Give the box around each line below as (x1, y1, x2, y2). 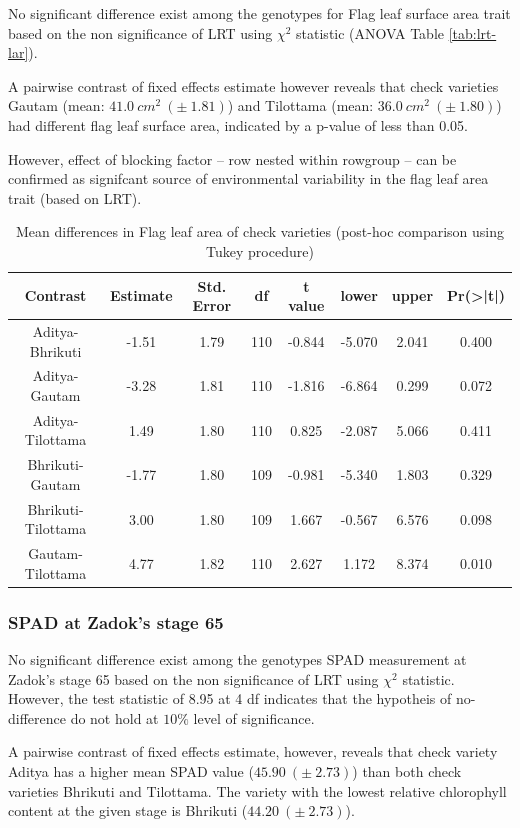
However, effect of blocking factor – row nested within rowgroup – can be (8, 148, 457, 169)
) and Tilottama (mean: (227, 95, 374, 116)
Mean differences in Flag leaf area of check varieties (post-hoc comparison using (16, 221, 504, 242)
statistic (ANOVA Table (296, 22, 444, 43)
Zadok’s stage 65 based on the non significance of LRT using (8, 668, 379, 689)
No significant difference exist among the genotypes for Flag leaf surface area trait (8, 3, 511, 23)
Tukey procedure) (206, 240, 314, 261)
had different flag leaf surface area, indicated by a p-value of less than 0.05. (8, 114, 469, 135)
